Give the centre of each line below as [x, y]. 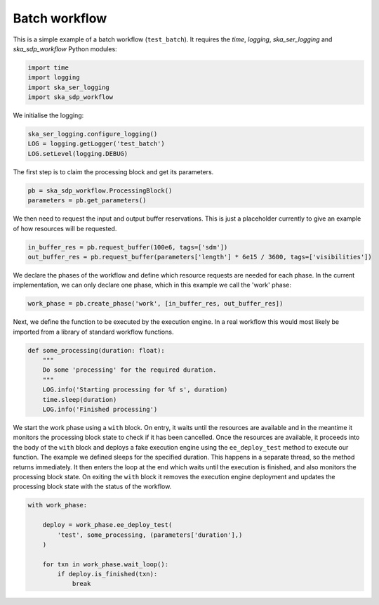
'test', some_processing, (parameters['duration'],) [150, 535]
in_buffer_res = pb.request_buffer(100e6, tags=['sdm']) [128, 247]
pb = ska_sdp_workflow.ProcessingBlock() [100, 190]
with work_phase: [58, 505]
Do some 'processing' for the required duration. [129, 370]
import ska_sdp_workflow [71, 97]
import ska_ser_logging [69, 87]
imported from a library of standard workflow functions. [93, 332]
